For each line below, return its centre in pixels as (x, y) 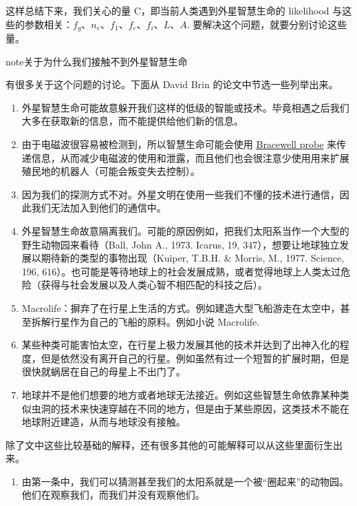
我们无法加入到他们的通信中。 (99, 208)
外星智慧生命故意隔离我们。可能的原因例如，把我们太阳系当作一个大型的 (185, 230)
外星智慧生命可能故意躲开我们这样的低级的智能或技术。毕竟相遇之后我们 (185, 107)
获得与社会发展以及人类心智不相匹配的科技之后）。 (154, 285)
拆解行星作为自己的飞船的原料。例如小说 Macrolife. (145, 321)
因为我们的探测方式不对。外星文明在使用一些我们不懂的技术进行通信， (181, 194)
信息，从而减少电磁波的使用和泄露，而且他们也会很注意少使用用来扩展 (190, 157)
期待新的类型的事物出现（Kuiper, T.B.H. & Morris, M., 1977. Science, (193, 258)
